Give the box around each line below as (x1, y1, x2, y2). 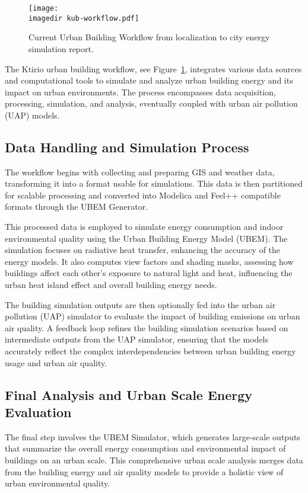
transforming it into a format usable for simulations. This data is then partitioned (5, 177, 303, 190)
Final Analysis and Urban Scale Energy (5, 385, 253, 404)
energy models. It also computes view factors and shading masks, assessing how (5, 255, 294, 267)
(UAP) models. (5, 108, 60, 121)
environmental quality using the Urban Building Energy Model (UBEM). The (5, 232, 288, 244)
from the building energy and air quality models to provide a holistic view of (5, 465, 284, 478)
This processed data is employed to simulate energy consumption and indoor (5, 220, 284, 233)
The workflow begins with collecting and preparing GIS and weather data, (5, 165, 275, 178)
